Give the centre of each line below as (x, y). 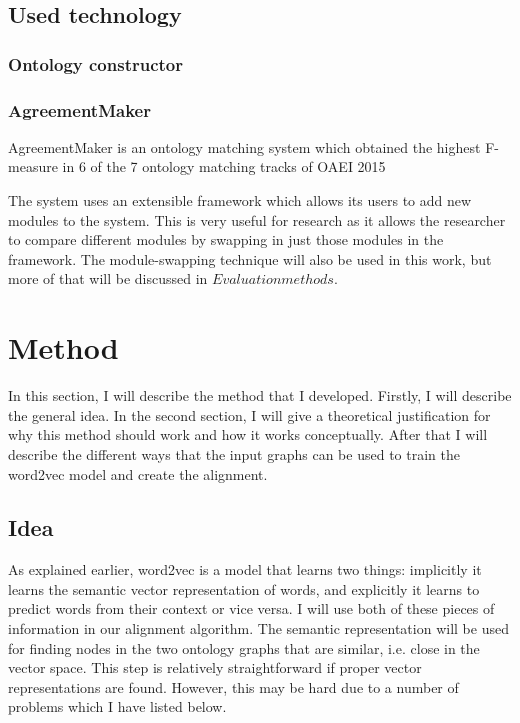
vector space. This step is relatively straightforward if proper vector (215, 667)
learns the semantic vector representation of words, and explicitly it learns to (244, 588)
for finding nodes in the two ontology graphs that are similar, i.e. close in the (244, 647)
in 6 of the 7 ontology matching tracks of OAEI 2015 (224, 166)
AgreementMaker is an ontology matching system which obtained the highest (244, 146)
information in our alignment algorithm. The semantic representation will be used (258, 628)
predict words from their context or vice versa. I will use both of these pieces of (251, 608)
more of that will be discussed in (108, 278)
